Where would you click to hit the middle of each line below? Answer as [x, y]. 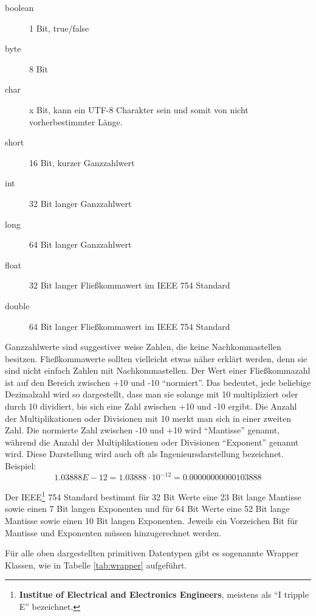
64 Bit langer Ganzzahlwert [81, 244]
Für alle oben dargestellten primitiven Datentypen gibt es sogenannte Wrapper [152, 553]
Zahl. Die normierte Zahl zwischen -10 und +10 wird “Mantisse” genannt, [143, 430]
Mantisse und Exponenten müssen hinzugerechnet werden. [113, 532]
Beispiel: [21, 466]
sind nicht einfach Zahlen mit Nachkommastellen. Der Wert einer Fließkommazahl [158, 370]
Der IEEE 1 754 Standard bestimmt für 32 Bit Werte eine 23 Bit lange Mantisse [153, 496]
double [17, 305]
